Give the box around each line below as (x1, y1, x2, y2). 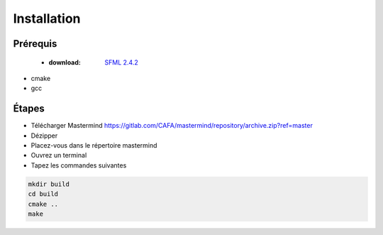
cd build (28, 190, 59, 198)
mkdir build (28, 180, 70, 188)
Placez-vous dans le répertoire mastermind (30, 141, 157, 150)
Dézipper (30, 131, 58, 140)
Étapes (13, 103, 45, 115)
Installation (13, 11, 81, 26)
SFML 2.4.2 (104, 58, 138, 67)
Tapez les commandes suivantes (30, 160, 127, 170)
